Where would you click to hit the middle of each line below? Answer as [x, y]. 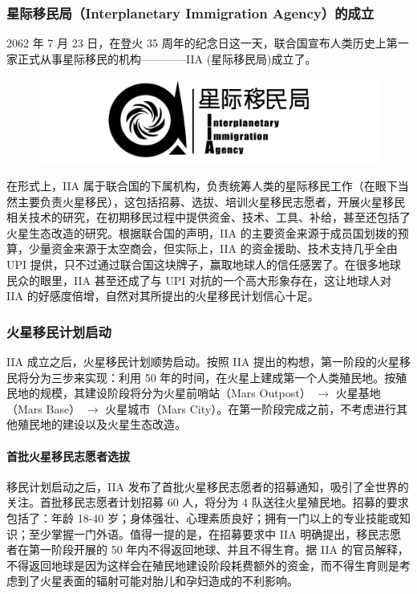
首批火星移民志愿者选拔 [68, 456]
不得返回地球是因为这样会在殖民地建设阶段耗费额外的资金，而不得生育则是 [203, 565]
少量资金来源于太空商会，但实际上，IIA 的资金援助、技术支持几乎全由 [213, 248]
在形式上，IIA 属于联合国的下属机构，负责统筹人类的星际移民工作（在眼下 [202, 185]
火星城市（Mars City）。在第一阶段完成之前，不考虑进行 [251, 408]
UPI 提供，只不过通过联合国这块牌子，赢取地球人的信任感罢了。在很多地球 [204, 264]
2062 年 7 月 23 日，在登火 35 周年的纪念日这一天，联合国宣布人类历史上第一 [208, 43]
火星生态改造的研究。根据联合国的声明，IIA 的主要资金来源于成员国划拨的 [202, 232]
